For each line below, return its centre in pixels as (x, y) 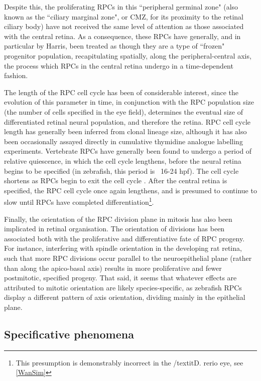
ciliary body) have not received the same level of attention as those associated (124, 26)
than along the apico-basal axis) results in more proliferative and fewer (113, 268)
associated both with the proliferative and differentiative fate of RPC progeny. (124, 238)
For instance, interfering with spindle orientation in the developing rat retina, (123, 248)
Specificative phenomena (69, 334)
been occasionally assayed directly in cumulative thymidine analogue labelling (123, 141)
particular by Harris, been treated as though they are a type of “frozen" (114, 46)
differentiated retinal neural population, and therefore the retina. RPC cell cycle (127, 121)
